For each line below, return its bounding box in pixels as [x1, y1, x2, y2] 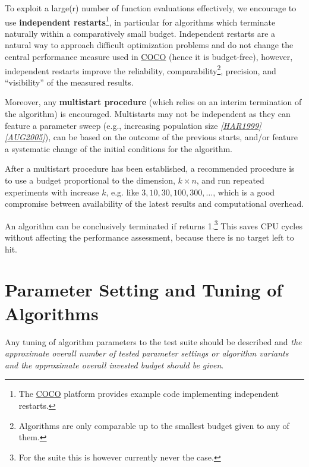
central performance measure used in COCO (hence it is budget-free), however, [5, 51, 293, 63]
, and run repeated [196, 174, 264, 187]
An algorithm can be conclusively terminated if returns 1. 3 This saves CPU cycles [5, 217, 302, 232]
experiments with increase [5, 185, 99, 198]
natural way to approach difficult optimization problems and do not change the [5, 39, 294, 51]
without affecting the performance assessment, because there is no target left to [5, 231, 294, 244]
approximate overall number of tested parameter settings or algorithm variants [5, 347, 289, 359]
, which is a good [213, 185, 275, 198]
